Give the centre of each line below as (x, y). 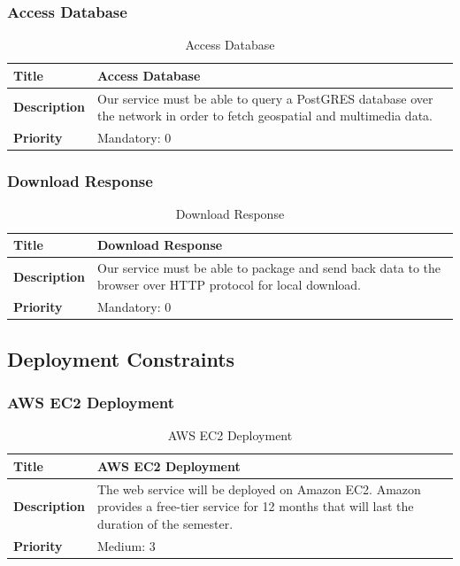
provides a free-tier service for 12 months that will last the (256, 506)
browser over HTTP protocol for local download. (229, 285)
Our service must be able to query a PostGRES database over (265, 98)
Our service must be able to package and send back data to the (269, 267)
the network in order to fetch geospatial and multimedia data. (265, 116)
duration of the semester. (165, 523)
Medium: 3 (126, 545)
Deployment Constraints (121, 358)
